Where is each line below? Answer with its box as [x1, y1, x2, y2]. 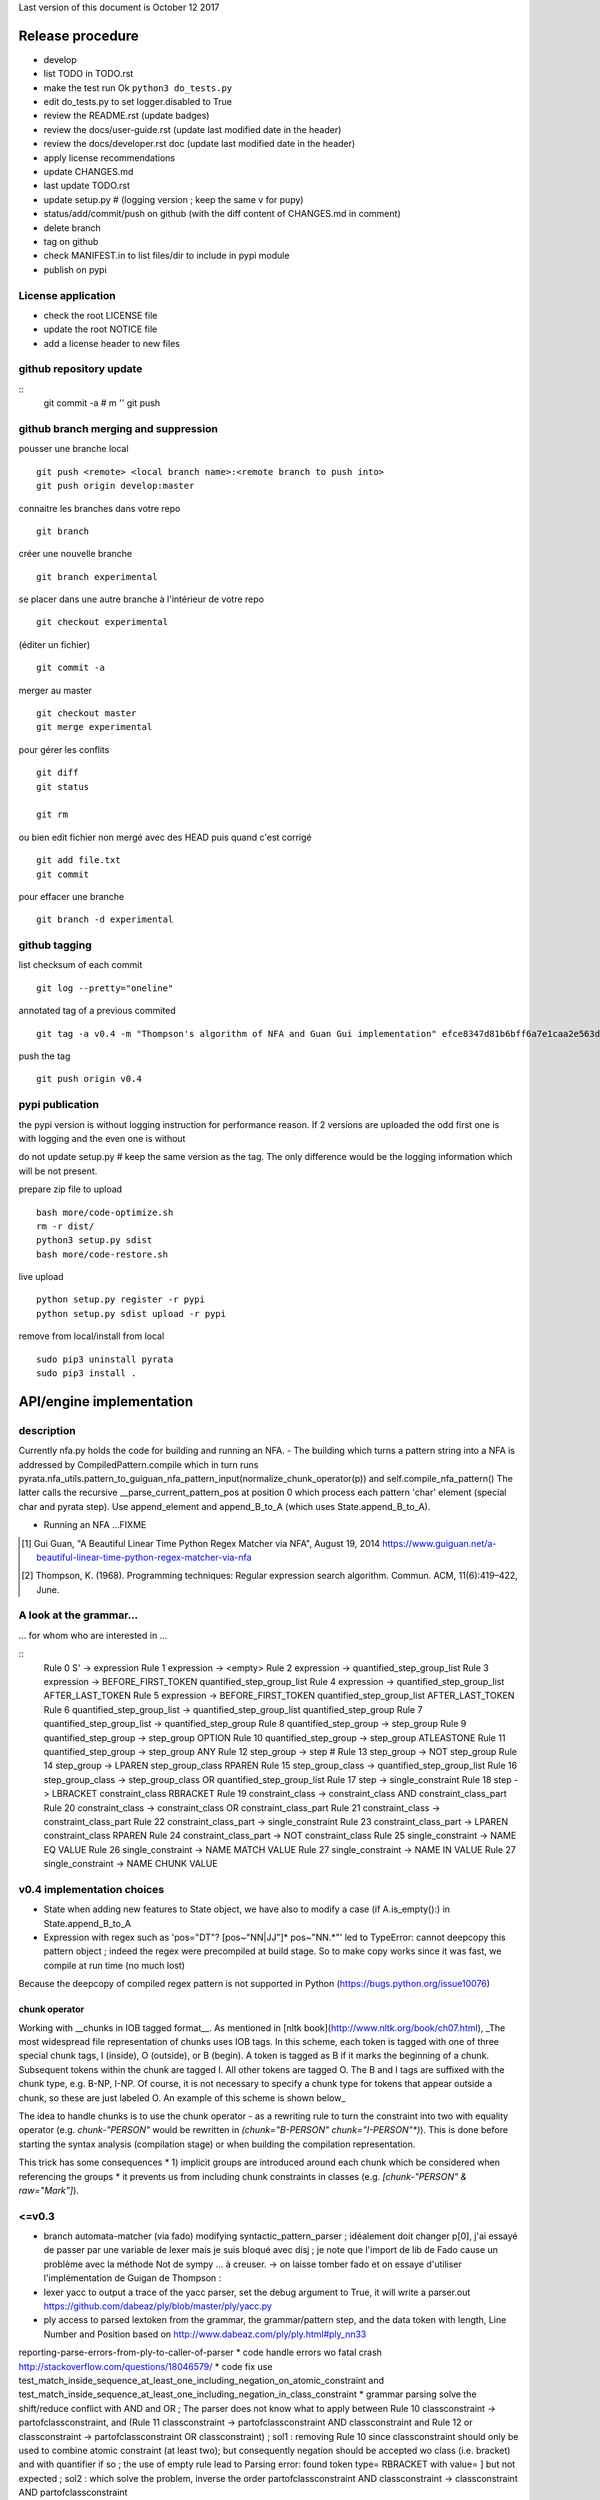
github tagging [18, 938, 92, 952]
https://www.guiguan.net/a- [381, 1537, 497, 1549]
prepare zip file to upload [18, 1183, 123, 1195]
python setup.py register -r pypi [36, 1294, 205, 1305]
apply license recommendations [43, 151, 175, 164]
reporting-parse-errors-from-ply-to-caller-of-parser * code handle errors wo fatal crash [18, 2346, 382, 2359]
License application [18, 288, 116, 302]
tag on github [43, 235, 99, 247]
